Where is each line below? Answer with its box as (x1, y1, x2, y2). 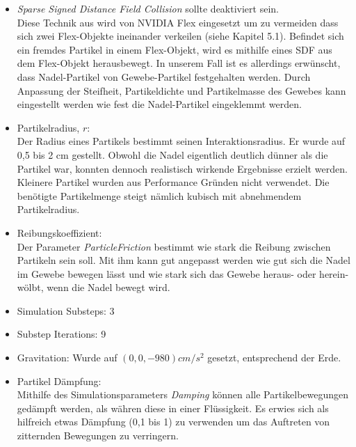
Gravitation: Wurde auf (17, 350, 118, 365)
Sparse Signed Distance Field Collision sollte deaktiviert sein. (17, 1, 279, 15)
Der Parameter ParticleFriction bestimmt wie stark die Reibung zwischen (17, 239, 331, 253)
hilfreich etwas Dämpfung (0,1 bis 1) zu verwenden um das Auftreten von (17, 414, 330, 429)
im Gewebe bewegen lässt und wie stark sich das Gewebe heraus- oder (17, 266, 316, 281)
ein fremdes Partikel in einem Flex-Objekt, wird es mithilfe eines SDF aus (17, 42, 332, 56)
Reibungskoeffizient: (17, 225, 102, 240)
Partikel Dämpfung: (17, 373, 102, 388)
